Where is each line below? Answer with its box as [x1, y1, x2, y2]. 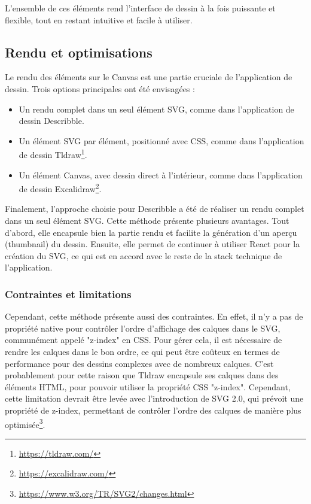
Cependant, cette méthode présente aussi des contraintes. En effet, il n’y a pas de [5, 310, 303, 323]
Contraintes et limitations [5, 286, 132, 301]
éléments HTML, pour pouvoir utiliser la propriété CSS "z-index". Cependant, [5, 380, 291, 393]
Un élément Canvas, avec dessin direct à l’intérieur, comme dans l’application [19, 168, 303, 181]
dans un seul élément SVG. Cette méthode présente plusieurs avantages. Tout [5, 214, 289, 227]
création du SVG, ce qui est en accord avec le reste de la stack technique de [5, 249, 282, 262]
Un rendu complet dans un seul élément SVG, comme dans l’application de [19, 102, 294, 115]
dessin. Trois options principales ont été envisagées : [5, 82, 195, 95]
